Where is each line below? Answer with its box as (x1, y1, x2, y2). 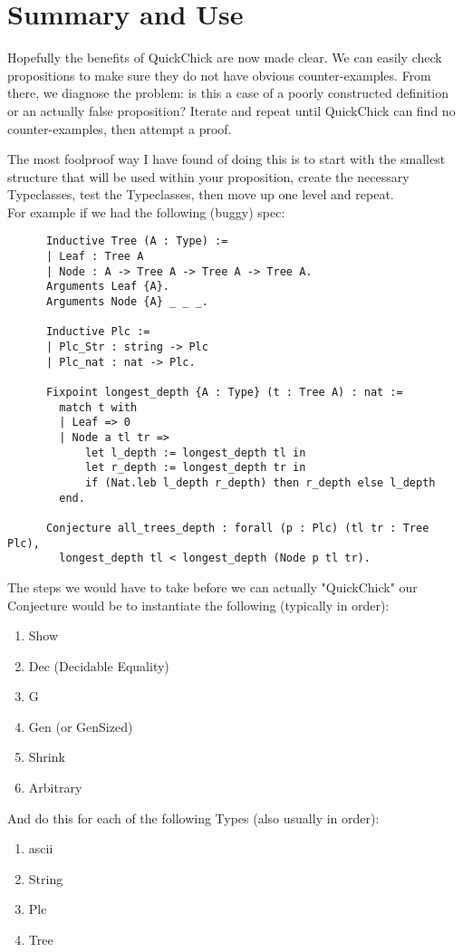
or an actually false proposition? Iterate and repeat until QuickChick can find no (7, 101, 456, 120)
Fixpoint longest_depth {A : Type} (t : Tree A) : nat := (45, 386, 403, 399)
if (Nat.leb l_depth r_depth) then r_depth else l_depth (84, 476, 436, 489)
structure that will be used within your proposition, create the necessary (7, 167, 410, 186)
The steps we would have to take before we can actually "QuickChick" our (7, 577, 418, 596)
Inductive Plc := (45, 325, 150, 339)
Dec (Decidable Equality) (28, 656, 169, 675)
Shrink (28, 747, 65, 766)
